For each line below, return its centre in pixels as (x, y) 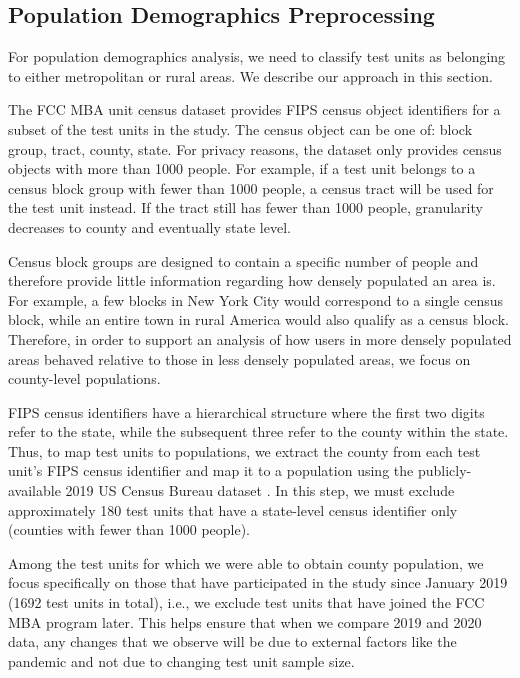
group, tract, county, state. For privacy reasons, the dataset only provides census (255, 148)
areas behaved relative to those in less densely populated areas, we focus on (239, 358)
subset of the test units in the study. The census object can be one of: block (240, 128)
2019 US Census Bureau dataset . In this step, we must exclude (260, 490)
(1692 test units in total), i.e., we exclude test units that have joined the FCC (246, 602)
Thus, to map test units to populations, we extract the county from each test (244, 450)
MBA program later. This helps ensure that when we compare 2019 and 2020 (245, 621)
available (34, 490)
